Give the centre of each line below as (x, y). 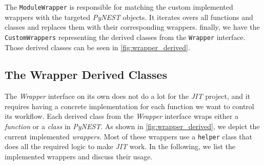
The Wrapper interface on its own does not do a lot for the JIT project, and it (128, 96)
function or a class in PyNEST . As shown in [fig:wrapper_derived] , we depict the (132, 126)
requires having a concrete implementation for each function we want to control (129, 106)
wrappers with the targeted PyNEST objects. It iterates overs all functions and (129, 17)
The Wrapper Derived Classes (86, 75)
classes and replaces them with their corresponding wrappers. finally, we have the (132, 27)
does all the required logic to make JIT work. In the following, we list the (120, 146)
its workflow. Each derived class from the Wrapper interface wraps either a (121, 116)
